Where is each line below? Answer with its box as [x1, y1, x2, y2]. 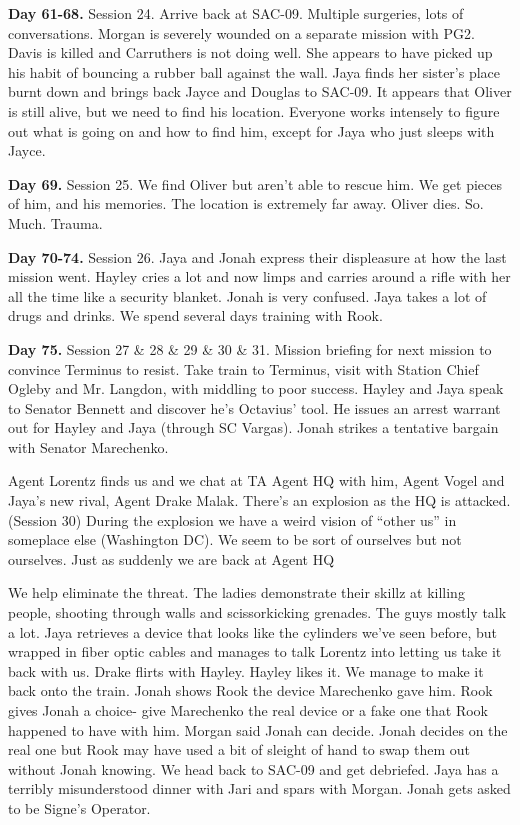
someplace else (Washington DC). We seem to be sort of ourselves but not [8, 529, 462, 550]
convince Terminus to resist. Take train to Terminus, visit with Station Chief [8, 358, 479, 379]
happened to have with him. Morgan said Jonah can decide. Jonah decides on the [8, 719, 508, 740]
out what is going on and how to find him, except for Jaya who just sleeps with [8, 120, 495, 141]
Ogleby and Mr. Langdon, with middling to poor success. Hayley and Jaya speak [8, 378, 504, 399]
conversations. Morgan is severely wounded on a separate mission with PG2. [8, 22, 475, 43]
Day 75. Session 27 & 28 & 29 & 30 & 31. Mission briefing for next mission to [8, 338, 492, 359]
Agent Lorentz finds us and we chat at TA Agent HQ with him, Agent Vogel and [8, 470, 505, 491]
